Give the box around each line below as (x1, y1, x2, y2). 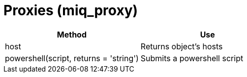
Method (57, 29, 87, 39)
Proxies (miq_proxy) (3, 2, 138, 19)
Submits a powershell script (140, 53, 244, 63)
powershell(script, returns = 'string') (5, 53, 139, 63)
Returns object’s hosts (140, 41, 223, 51)
